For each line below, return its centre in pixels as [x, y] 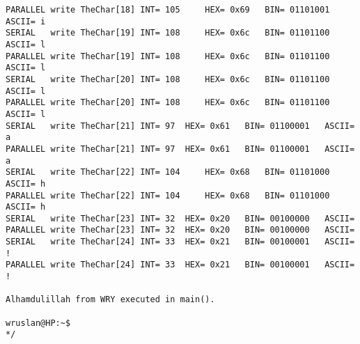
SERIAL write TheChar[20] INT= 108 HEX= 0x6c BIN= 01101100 [168, 79]
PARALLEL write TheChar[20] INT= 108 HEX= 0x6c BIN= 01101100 [168, 103]
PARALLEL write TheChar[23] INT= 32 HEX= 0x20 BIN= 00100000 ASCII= [180, 230]
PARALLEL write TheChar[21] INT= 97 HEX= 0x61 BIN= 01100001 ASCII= [180, 149]
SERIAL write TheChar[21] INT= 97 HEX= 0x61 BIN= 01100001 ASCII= [180, 126]
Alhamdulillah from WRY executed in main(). [110, 300]
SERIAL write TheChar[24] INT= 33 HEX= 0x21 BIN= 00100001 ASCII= [180, 242]
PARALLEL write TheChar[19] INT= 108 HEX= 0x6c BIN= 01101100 [168, 56]
